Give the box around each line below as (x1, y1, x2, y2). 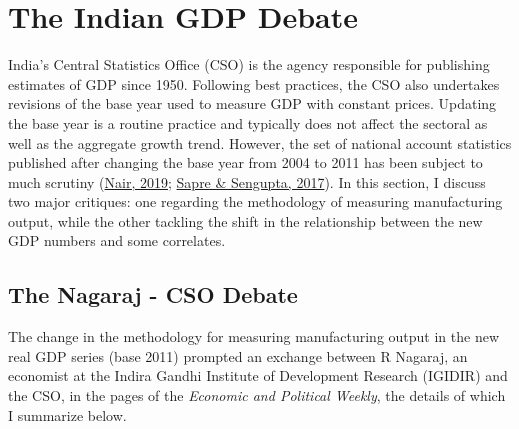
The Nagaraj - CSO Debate (8, 279, 298, 310)
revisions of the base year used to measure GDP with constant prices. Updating (8, 93, 497, 114)
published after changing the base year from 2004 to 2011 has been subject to (8, 152, 483, 173)
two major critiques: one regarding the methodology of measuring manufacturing (8, 191, 503, 212)
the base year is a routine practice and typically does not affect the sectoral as (8, 112, 488, 133)
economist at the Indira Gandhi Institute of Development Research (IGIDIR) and (8, 365, 508, 386)
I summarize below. (8, 404, 127, 425)
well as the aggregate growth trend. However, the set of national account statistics (8, 132, 512, 153)
